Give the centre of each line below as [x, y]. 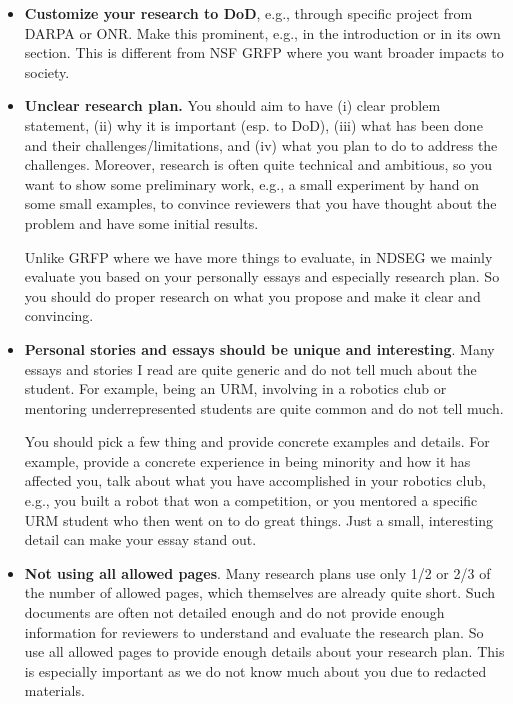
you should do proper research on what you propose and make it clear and [252, 295]
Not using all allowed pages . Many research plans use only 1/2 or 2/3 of [257, 572]
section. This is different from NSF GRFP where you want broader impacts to [264, 52]
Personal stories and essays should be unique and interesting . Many [259, 348]
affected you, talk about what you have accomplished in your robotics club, [255, 480]
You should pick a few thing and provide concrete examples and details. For [257, 441]
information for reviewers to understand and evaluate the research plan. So [254, 631]
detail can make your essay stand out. [140, 539]
